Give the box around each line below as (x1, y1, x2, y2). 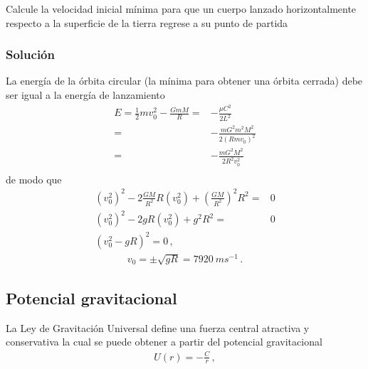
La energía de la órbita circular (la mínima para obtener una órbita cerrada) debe (6, 73, 363, 88)
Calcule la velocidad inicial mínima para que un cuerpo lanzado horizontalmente (6, 1, 357, 16)
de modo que (6, 171, 62, 186)
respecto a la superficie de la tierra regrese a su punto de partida (6, 15, 288, 30)
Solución (6, 46, 55, 63)
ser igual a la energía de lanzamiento (6, 87, 165, 102)
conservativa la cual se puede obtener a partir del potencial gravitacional (6, 334, 322, 349)
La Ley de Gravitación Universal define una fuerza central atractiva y (6, 320, 310, 335)
